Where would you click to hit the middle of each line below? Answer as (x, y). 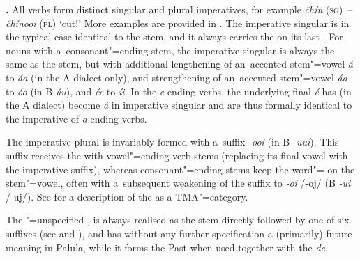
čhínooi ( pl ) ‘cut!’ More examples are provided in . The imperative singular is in (178, 23)
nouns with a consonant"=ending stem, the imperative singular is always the (170, 50)
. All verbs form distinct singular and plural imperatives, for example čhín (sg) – (179, 9)
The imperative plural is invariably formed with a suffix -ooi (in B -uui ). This (172, 142)
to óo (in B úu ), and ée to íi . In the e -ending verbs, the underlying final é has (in (179, 91)
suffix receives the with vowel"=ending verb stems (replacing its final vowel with (177, 155)
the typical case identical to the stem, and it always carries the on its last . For (174, 37)
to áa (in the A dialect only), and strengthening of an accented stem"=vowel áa (177, 77)
